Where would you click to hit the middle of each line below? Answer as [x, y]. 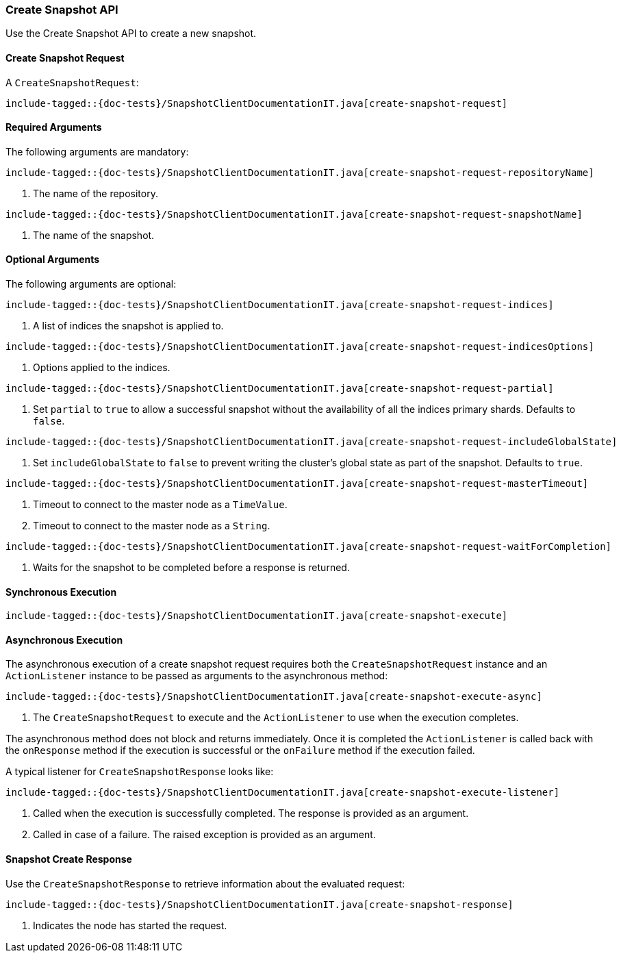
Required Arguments [54, 127]
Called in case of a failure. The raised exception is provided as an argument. [204, 835]
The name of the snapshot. [94, 235]
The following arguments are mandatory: [97, 151]
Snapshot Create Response [69, 859]
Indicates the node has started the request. [130, 925]
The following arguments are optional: [91, 284]
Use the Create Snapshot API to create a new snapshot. [131, 34]
